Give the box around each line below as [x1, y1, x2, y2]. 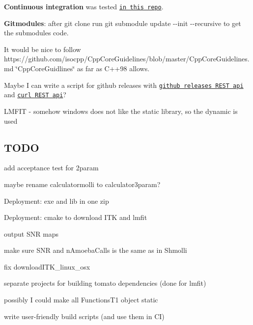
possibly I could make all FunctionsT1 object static [4, 295, 158, 305]
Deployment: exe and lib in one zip [4, 195, 109, 206]
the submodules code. [4, 27, 69, 38]
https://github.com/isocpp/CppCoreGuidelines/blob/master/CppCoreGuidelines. [4, 54, 250, 64]
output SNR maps [4, 228, 59, 239]
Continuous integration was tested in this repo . [4, 1, 164, 11]
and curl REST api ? [4, 89, 66, 100]
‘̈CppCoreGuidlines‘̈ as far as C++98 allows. [16, 63, 150, 74]
